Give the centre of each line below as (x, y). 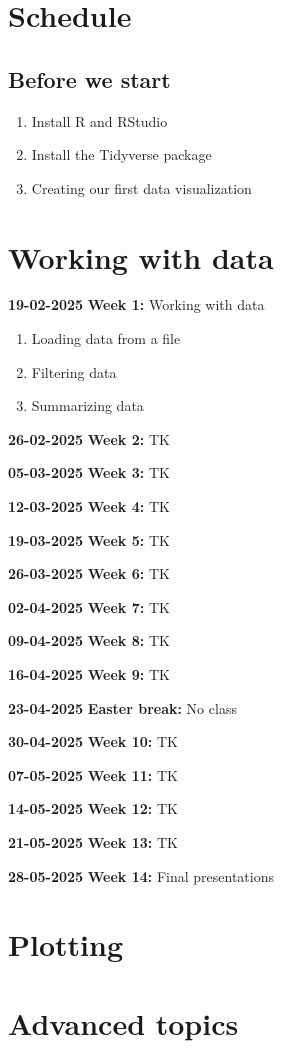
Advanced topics (123, 1022)
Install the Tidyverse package (121, 154)
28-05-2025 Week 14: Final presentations (141, 875)
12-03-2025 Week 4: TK (89, 506)
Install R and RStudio (99, 120)
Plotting (65, 944)
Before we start (89, 78)
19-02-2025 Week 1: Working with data (136, 304)
